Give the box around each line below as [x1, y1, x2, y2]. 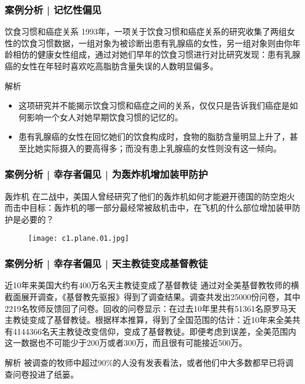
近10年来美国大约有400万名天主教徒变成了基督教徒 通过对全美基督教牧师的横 [5, 279, 299, 291]
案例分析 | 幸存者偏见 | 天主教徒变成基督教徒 [5, 256, 208, 271]
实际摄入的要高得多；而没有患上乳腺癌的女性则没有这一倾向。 [43, 142, 282, 154]
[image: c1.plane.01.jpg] [28, 234, 129, 242]
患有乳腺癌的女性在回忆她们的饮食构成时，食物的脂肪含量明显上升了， [18, 130, 290, 143]
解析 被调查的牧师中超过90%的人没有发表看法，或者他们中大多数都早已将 [5, 356, 286, 368]
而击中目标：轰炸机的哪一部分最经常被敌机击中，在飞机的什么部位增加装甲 [5, 201, 292, 214]
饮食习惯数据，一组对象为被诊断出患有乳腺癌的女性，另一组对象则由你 [21, 36, 292, 49]
